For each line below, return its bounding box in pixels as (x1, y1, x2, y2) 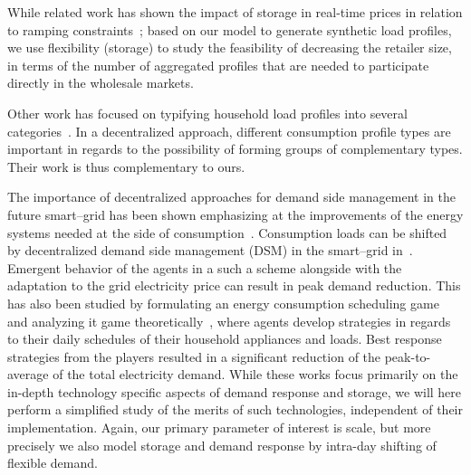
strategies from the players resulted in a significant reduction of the (7, 347, 381, 366)
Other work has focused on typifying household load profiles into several (7, 103, 408, 122)
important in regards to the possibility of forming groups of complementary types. (7, 139, 463, 158)
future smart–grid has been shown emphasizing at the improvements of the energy (7, 204, 464, 223)
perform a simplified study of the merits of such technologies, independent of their (7, 400, 464, 419)
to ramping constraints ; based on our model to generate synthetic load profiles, (7, 20, 452, 39)
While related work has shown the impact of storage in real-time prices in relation (7, 3, 463, 21)
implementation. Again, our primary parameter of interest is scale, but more (7, 418, 431, 437)
